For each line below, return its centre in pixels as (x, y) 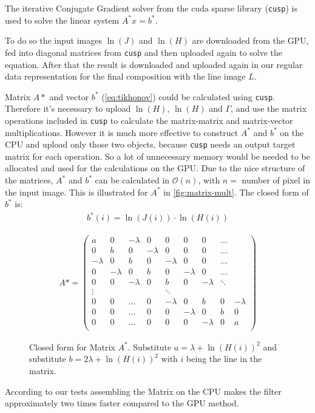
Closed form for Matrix (72, 346)
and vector (69, 96)
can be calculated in (132, 180)
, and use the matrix (269, 108)
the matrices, (29, 180)
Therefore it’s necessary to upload (68, 108)
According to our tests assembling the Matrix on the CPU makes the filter (143, 391)
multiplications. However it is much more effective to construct (122, 132)
